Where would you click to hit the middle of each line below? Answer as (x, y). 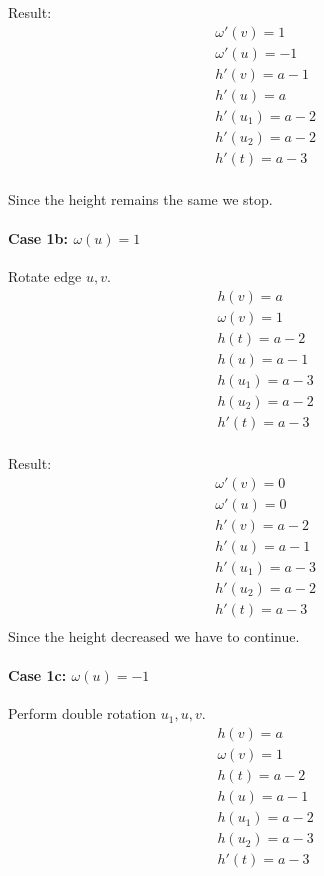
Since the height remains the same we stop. (140, 198)
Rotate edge (45, 276)
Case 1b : (38, 238)
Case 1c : (37, 675)
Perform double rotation (82, 713)
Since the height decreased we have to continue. (154, 635)
